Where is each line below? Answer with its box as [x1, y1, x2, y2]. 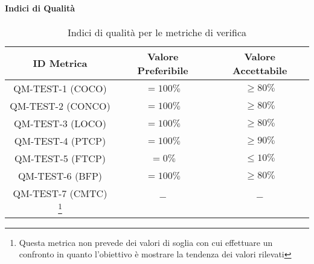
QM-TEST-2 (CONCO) [10, 98, 111, 113]
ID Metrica [33, 56, 88, 71]
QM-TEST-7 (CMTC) [13, 186, 107, 200]
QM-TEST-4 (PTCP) [14, 133, 106, 148]
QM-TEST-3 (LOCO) [14, 116, 106, 130]
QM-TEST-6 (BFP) [18, 168, 103, 183]
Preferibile [137, 63, 188, 77]
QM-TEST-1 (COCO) [13, 81, 107, 95]
